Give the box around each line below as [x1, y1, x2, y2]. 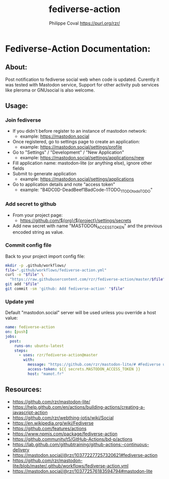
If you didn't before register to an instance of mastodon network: [12, 128, 147, 134]
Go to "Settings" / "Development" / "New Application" [12, 149, 124, 155]
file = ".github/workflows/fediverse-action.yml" [5, 267, 107, 272]
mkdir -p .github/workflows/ [5, 263, 66, 268]
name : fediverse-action [5, 325, 55, 330]
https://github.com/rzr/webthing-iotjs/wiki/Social [12, 415, 114, 421]
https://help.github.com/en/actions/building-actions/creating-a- [12, 404, 145, 410]
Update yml [5, 298, 34, 305]
